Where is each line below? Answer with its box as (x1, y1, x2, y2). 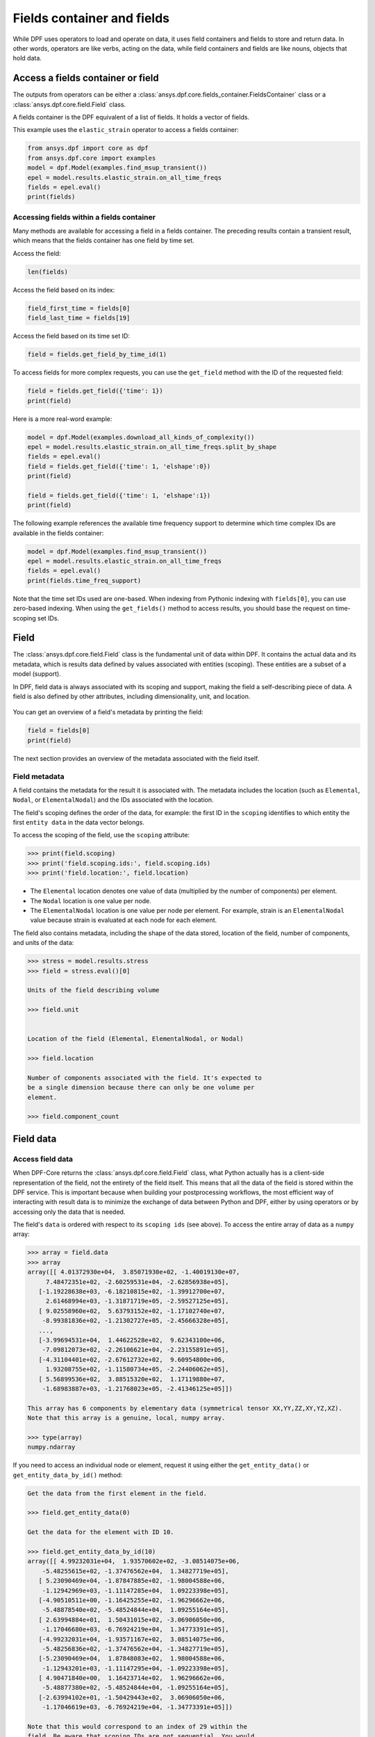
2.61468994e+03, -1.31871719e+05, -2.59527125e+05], (45, 1297, 229, 1306)
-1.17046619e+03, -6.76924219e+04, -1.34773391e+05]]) (42, 1703, 233, 1711)
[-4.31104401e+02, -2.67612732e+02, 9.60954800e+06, (38, 1356, 226, 1363)
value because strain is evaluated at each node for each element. (30, 916, 217, 924)
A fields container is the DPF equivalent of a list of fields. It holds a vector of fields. (12, 113, 250, 122)
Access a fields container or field (12, 72, 159, 84)
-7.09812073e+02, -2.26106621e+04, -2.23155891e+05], (42, 1346, 229, 1354)
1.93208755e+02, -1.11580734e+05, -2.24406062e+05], (45, 1365, 229, 1374)
